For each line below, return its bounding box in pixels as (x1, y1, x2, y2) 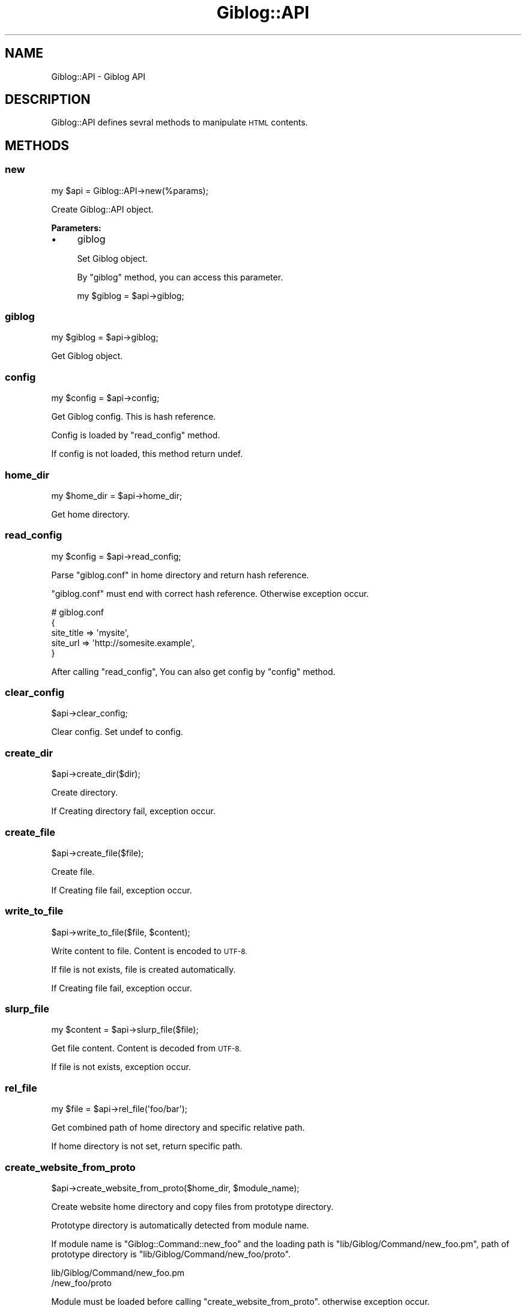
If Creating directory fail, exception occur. (51, 806, 216, 817)
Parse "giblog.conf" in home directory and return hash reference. (51, 569, 309, 580)
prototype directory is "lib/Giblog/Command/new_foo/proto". (51, 1248, 291, 1259)
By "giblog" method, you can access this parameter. (77, 271, 283, 282)
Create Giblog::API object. (51, 204, 154, 214)
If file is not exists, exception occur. (51, 1062, 191, 1072)
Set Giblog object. (77, 253, 148, 264)
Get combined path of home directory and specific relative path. (51, 1122, 305, 1133)
